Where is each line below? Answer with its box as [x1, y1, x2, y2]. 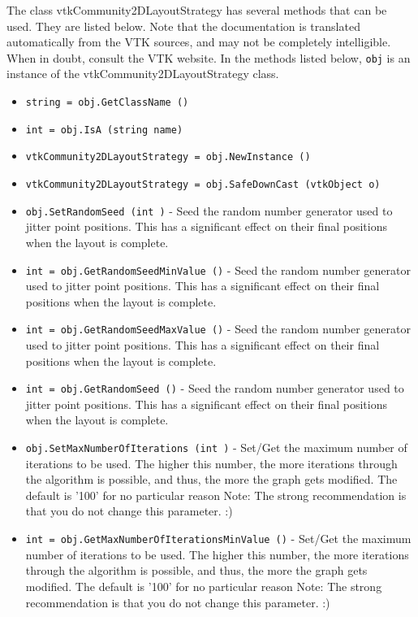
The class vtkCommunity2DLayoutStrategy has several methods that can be [6, 2, 387, 18]
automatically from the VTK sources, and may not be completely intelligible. [6, 33, 391, 50]
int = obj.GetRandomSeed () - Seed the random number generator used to [25, 380, 404, 397]
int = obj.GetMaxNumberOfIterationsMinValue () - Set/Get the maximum [25, 530, 412, 547]
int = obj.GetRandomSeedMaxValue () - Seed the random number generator [25, 320, 411, 337]
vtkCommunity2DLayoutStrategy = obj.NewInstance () [25, 151, 311, 163]
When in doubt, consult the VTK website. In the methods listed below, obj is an [6, 49, 411, 66]
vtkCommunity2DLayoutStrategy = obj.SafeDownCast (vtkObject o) [25, 179, 381, 190]
